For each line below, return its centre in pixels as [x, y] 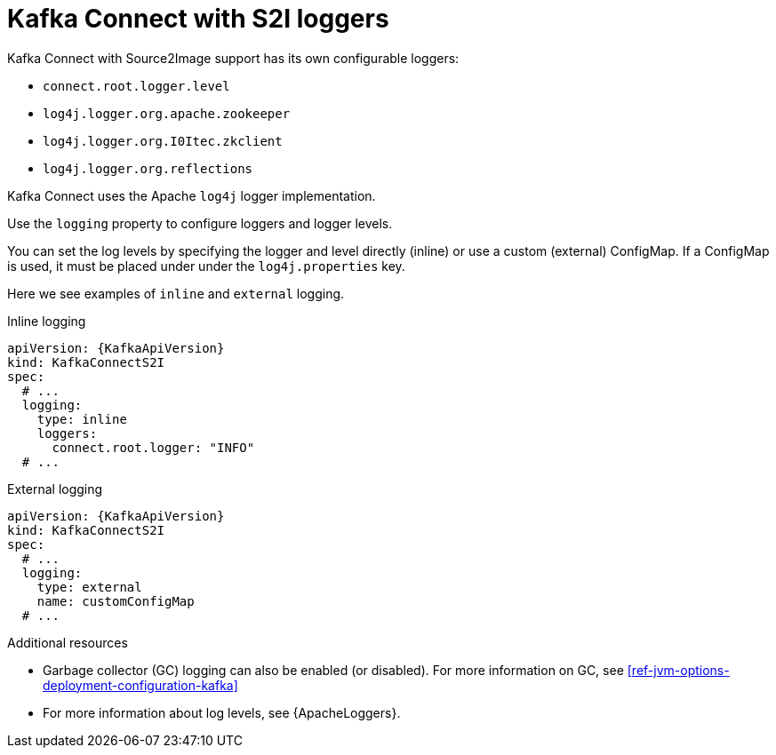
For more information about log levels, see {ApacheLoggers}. [222, 712]
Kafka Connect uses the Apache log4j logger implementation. [192, 195]
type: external [89, 587]
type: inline [82, 419]
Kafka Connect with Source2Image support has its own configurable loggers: [233, 58]
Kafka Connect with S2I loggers [198, 19]
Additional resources [68, 642]
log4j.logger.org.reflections [148, 168]
